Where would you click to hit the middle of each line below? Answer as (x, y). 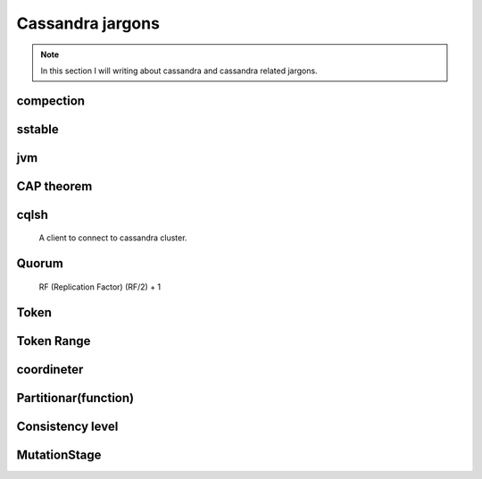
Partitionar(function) (75, 398)
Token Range (54, 341)
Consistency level (67, 426)
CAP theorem (54, 186)
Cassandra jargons (88, 23)
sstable (37, 129)
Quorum (40, 264)
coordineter (50, 370)
